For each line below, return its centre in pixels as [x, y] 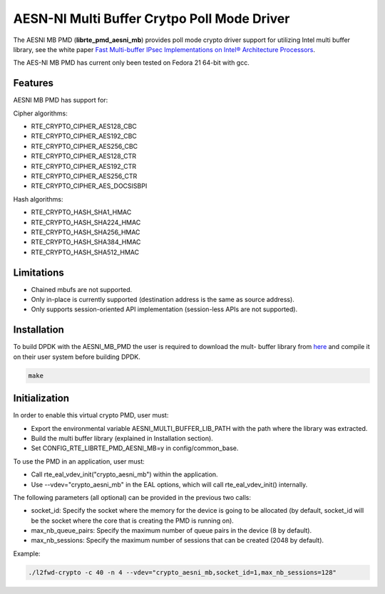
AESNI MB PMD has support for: [61, 100]
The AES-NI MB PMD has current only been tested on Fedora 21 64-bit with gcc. [131, 63]
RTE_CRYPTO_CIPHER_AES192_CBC [84, 136]
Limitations [38, 272]
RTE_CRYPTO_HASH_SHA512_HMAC [85, 252]
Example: [27, 553]
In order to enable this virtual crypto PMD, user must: [91, 415]
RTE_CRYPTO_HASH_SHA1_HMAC [81, 212]
